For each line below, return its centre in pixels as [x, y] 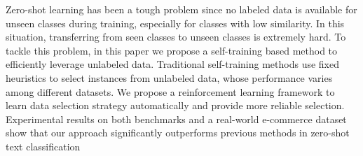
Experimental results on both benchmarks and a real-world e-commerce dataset [176, 119]
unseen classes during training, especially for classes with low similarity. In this [175, 23]
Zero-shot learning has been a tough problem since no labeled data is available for [181, 9]
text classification [43, 146]
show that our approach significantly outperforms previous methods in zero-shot [178, 133]
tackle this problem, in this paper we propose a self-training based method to [172, 50]
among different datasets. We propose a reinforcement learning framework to [170, 91]
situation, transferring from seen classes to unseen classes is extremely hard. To [176, 37]
